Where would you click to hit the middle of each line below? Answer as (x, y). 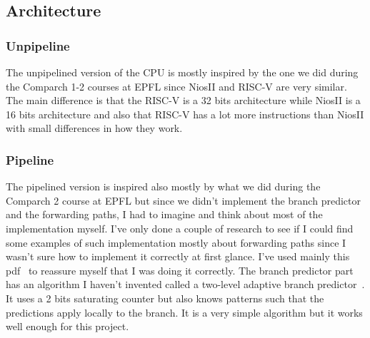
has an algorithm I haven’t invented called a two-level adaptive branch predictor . (185, 284)
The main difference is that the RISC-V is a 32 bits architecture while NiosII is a (183, 100)
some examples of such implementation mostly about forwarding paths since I (176, 242)
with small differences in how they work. (94, 128)
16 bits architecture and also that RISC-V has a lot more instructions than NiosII (185, 114)
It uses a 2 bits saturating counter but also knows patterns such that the (165, 298)
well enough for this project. (67, 326)
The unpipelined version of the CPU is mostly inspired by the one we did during (182, 72)
